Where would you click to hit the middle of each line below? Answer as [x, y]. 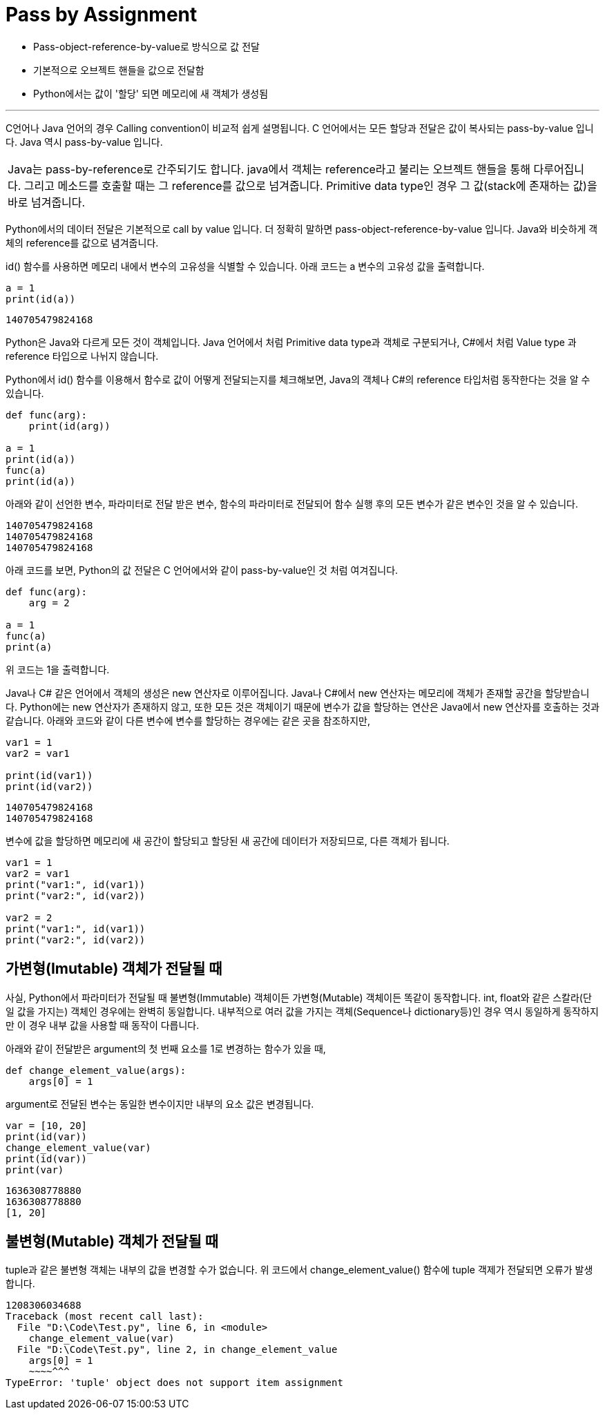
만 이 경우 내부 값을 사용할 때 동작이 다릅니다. [103, 1025]
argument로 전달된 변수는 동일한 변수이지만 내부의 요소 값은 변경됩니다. [160, 1104]
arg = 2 [49, 603]
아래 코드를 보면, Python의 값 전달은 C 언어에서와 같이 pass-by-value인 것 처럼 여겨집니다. [202, 570]
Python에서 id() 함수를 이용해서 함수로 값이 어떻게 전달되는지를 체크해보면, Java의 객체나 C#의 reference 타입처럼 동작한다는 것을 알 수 [298, 379]
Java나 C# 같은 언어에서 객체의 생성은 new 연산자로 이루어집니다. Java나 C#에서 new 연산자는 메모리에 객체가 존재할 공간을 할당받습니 [298, 693]
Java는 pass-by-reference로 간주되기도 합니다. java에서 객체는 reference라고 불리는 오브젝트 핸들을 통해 [269, 169]
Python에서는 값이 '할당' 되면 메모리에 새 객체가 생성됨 [151, 93]
